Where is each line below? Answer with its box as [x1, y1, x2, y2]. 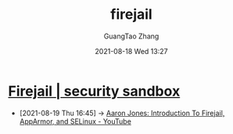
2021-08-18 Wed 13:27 [95, 46, 168, 56]
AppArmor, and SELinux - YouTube [19, 116, 131, 126]
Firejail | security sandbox [8, 82, 181, 100]
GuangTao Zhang [103, 31, 160, 41]
